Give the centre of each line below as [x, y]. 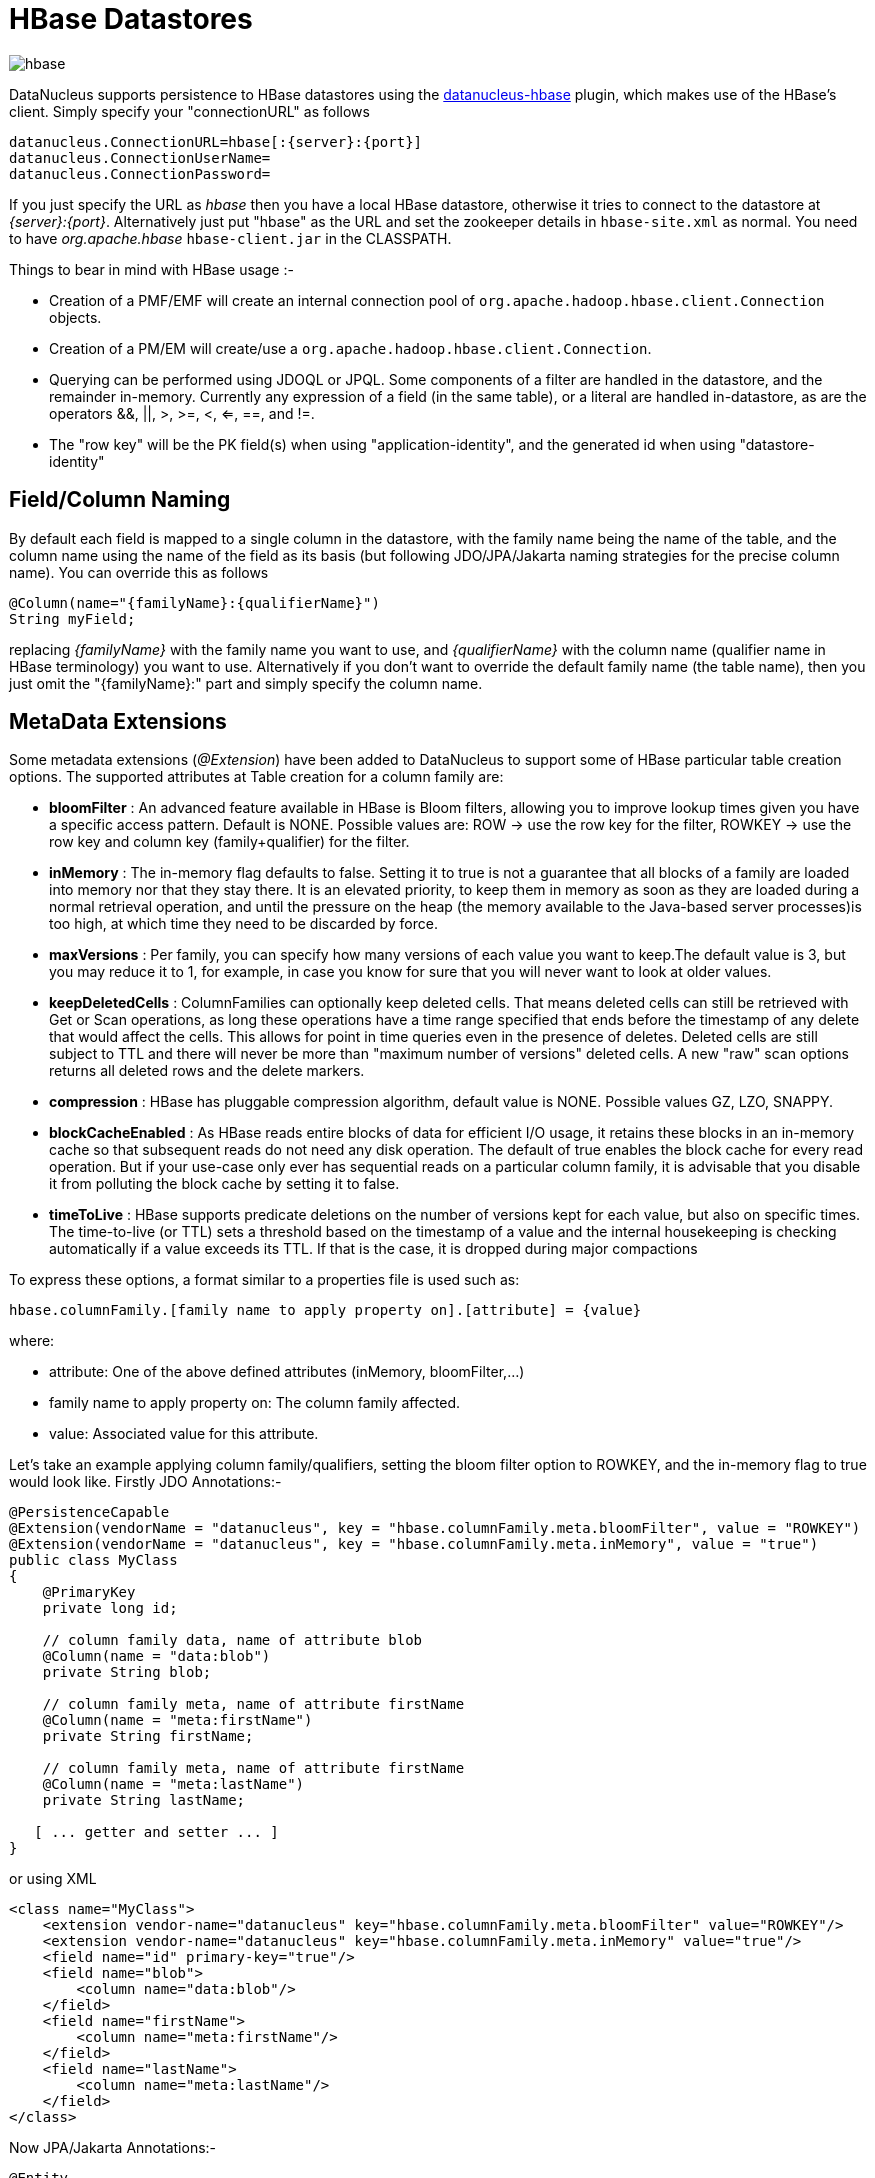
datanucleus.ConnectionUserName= [140, 157]
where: [32, 1341]
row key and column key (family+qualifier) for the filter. [229, 842]
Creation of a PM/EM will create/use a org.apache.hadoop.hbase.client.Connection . [350, 348]
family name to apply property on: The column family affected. [255, 1403]
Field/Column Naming [120, 500]
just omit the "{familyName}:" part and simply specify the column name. [246, 683]
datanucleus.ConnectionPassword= [140, 173]
